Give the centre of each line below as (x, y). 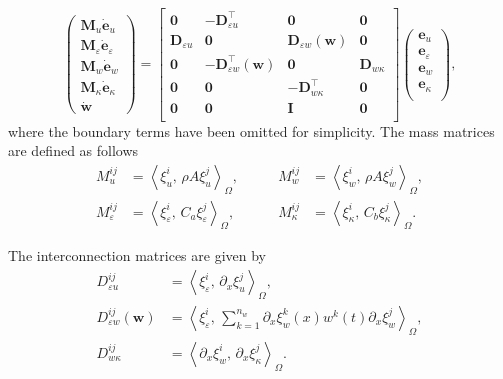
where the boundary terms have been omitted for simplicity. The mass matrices (251, 130)
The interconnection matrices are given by (137, 255)
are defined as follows (73, 150)
